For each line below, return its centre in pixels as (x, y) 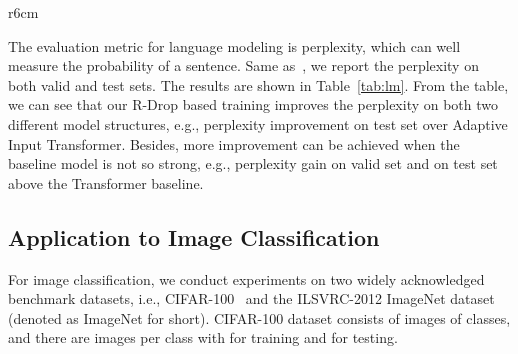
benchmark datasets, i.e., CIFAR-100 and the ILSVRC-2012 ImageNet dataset (251, 298)
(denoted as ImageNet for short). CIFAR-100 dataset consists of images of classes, (259, 317)
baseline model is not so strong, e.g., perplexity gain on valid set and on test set (253, 163)
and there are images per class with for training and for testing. (203, 337)
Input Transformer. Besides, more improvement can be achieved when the (234, 143)
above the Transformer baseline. (106, 182)
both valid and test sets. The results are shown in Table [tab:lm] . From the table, (258, 84)
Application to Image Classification (194, 236)
